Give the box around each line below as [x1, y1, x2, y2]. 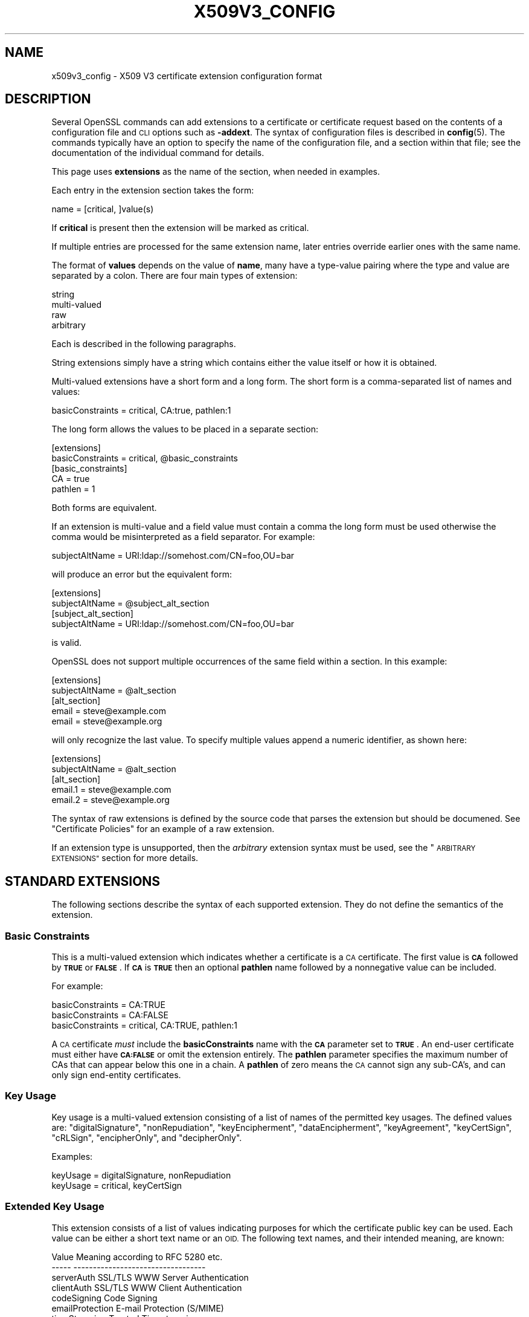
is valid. [51, 637, 82, 648]
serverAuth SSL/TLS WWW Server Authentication [51, 1272, 249, 1283]
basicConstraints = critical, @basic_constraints [51, 453, 239, 464]
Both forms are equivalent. [51, 502, 157, 513]
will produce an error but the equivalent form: [51, 569, 232, 580]
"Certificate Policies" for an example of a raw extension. [51, 824, 275, 834]
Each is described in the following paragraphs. [51, 339, 236, 350]
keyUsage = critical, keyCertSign [51, 1180, 182, 1191]
